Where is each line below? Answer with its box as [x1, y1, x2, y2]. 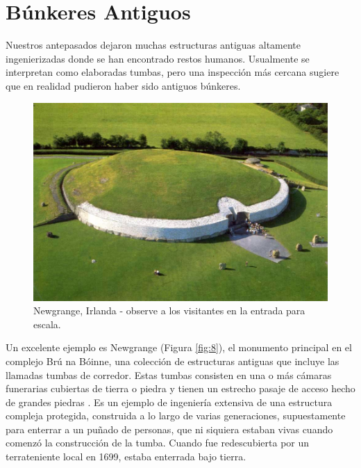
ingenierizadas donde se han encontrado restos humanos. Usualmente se [6, 51, 310, 65]
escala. [33, 316, 61, 331]
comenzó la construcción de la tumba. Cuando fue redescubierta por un [6, 435, 310, 450]
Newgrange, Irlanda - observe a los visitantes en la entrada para [33, 303, 305, 318]
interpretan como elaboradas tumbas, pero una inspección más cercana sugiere [6, 65, 339, 79]
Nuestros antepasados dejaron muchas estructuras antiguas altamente [6, 38, 301, 52]
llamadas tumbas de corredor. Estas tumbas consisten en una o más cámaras [6, 367, 332, 382]
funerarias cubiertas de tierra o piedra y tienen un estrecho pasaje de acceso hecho [6, 381, 355, 396]
